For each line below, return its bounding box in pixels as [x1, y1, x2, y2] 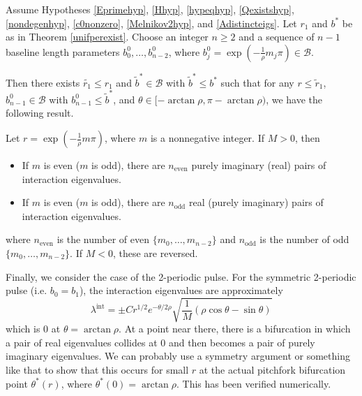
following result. [6, 105, 74, 120]
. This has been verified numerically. [176, 376, 331, 390]
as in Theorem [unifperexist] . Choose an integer [6, 29, 209, 44]
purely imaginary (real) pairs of [191, 158, 326, 172]
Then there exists [6, 75, 80, 89]
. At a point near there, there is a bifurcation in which [119, 321, 351, 336]
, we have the [266, 91, 323, 106]
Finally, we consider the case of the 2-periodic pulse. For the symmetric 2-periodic [6, 269, 356, 284]
